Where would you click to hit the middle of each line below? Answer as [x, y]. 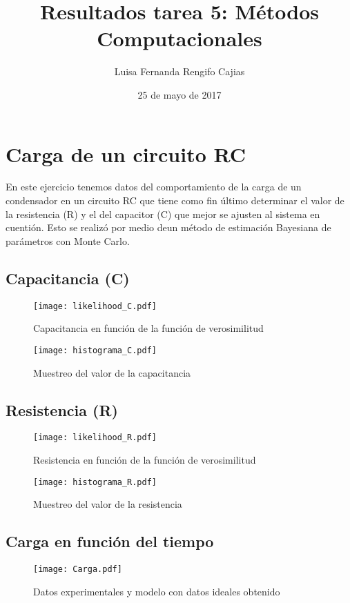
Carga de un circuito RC [126, 154]
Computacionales [179, 38]
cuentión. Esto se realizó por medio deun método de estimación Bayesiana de [168, 227]
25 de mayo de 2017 [179, 94]
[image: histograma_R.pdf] [95, 482]
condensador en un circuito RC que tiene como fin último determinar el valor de [175, 200]
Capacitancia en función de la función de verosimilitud [148, 328]
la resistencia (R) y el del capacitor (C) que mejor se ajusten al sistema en [163, 214]
